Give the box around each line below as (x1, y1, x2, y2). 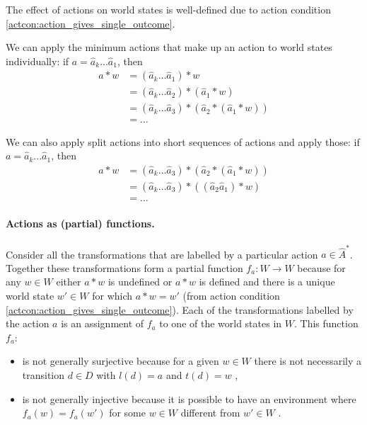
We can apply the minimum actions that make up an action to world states (6, 40, 332, 55)
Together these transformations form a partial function (6, 260, 243, 275)
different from (180, 405, 240, 420)
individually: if (6, 53, 69, 68)
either (56, 274, 81, 289)
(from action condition (182, 288, 280, 303)
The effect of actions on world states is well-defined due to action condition (6, 2, 331, 16)
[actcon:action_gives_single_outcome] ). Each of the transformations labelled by (6, 302, 354, 317)
